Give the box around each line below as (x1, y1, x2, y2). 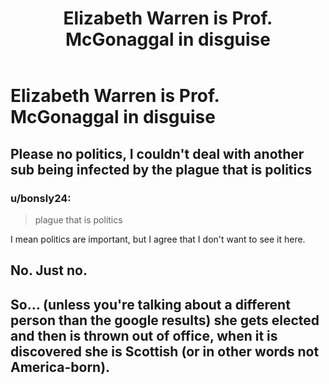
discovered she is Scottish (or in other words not (10, 343, 320, 360)
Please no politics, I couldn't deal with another (10, 145, 305, 162)
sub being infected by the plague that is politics (10, 161, 313, 178)
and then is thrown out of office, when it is (10, 327, 278, 344)
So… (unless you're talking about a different (10, 296, 291, 313)
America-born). (10, 358, 111, 376)
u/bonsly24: (10, 191, 72, 205)
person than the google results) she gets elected (10, 312, 320, 329)
